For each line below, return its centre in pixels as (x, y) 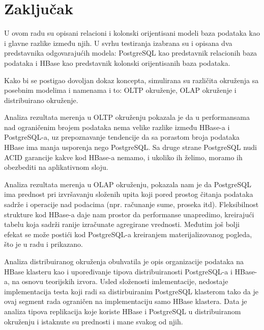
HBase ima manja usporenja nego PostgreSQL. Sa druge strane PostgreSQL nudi (131, 147)
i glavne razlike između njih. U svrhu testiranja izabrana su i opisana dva (118, 43)
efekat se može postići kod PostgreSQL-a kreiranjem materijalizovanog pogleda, (128, 234)
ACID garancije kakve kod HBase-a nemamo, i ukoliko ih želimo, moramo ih (123, 157)
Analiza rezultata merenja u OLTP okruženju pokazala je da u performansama (127, 117)
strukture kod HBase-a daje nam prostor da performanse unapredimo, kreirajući (129, 214)
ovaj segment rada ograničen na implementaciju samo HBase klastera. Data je (126, 301)
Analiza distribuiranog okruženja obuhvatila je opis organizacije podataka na (124, 261)
